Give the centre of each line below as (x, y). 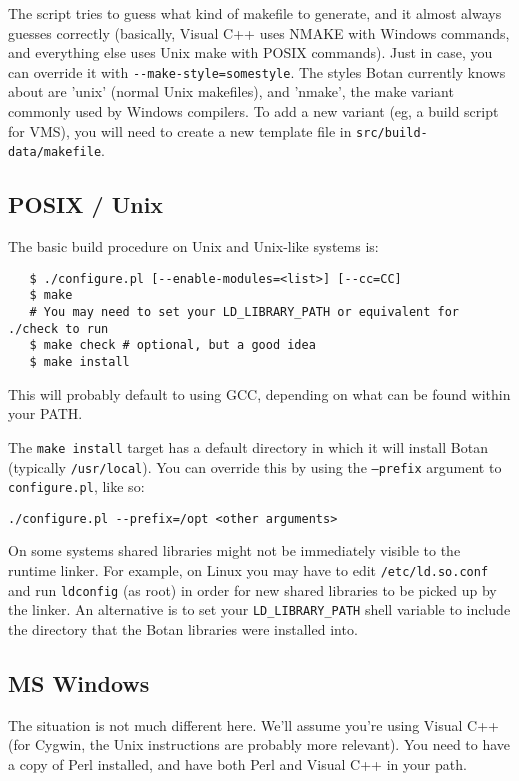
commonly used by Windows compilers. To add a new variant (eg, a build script (253, 111)
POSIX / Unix (86, 204)
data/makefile (55, 152)
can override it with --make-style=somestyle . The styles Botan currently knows (257, 71)
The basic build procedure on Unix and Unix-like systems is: (193, 246)
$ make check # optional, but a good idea (172, 345)
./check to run (58, 328)
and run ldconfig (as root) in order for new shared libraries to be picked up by (252, 589)
